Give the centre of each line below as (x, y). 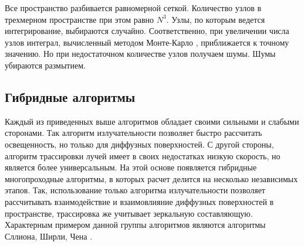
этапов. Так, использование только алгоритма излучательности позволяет (135, 190)
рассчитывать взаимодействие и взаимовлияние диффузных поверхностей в (139, 201)
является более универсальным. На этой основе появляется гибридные (131, 167)
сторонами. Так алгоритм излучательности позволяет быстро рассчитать (134, 133)
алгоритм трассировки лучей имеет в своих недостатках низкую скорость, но (143, 156)
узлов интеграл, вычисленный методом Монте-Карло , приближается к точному (147, 42)
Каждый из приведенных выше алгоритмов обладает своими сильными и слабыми (152, 121)
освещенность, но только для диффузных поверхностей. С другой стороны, (139, 144)
